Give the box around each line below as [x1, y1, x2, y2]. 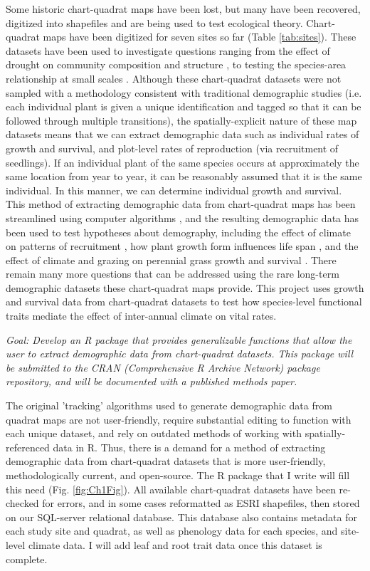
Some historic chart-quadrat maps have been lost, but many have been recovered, [6, 1, 361, 16]
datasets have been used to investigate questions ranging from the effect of [6, 43, 330, 58]
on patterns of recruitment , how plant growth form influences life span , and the [6, 239, 359, 253]
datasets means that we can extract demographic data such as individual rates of [6, 127, 359, 142]
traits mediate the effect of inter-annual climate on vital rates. [6, 308, 277, 323]
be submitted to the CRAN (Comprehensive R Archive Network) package [6, 360, 320, 374]
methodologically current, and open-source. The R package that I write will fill [6, 468, 350, 482]
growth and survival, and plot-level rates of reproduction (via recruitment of [6, 140, 339, 155]
